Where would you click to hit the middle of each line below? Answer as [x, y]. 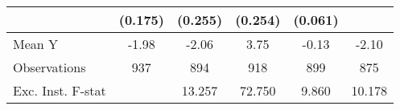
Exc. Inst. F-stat [60, 90]
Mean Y [36, 44]
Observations [49, 67]
